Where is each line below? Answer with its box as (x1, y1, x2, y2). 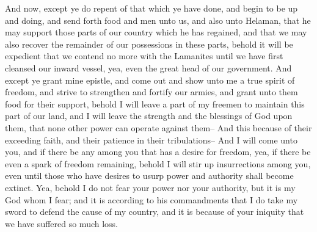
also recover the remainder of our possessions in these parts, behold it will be (5, 37, 293, 50)
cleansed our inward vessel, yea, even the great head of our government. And (5, 61, 292, 74)
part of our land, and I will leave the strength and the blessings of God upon (5, 109, 293, 122)
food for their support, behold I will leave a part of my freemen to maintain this (5, 97, 305, 110)
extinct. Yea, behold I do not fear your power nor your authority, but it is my (5, 181, 296, 194)
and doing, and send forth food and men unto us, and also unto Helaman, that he (5, 13, 311, 26)
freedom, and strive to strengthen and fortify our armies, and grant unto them (5, 85, 298, 98)
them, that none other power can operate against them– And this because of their (5, 121, 312, 134)
